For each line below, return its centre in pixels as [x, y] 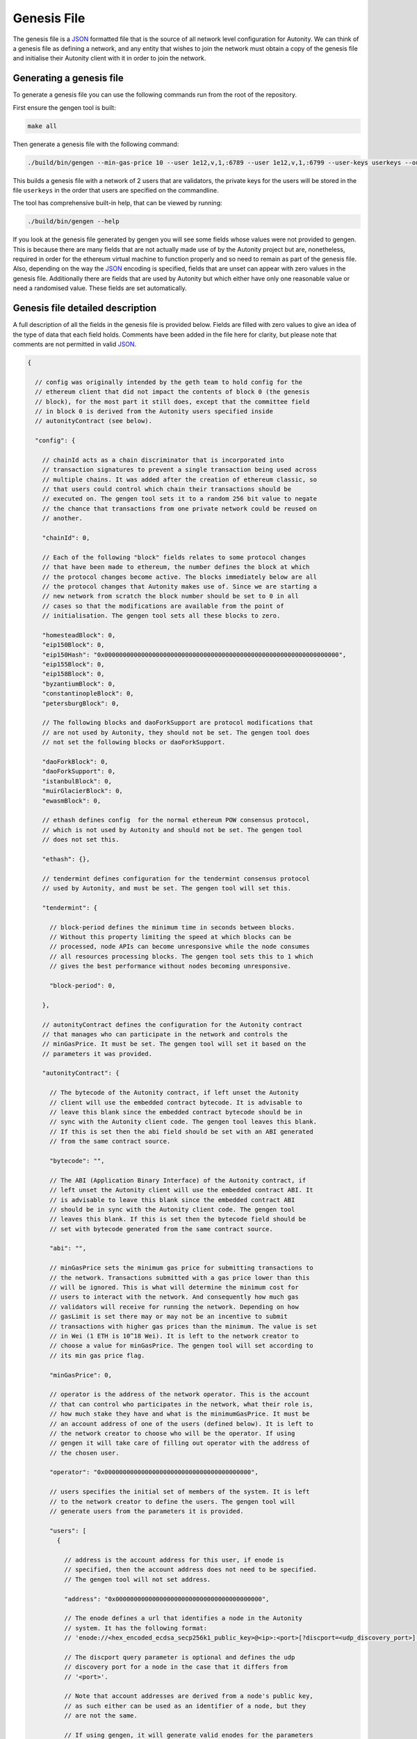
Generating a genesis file [68, 78]
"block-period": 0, [83, 985]
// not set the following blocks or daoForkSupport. [134, 742]
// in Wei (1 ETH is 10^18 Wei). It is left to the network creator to [174, 1336]
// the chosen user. [84, 1453]
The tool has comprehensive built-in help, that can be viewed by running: [117, 203]
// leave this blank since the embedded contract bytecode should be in [176, 1112]
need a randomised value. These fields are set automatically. [100, 288]
